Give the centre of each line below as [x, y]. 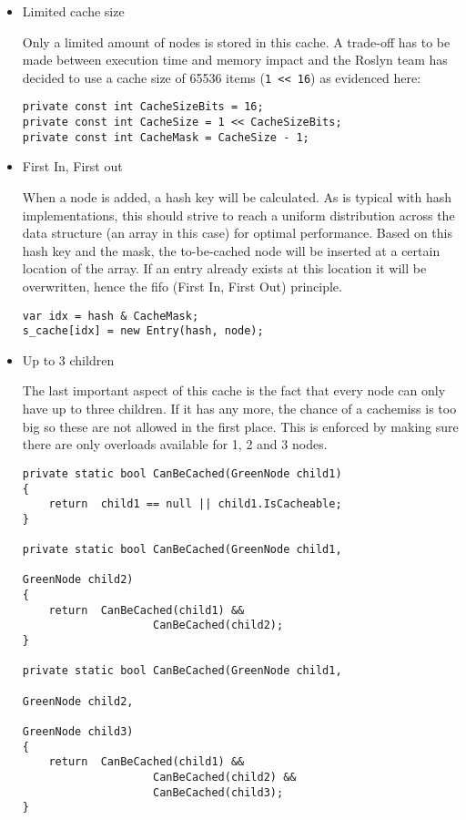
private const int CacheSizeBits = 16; [143, 107]
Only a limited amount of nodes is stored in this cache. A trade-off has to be [236, 41]
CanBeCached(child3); [218, 792]
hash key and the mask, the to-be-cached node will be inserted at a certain [231, 250]
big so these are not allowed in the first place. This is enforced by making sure [240, 426]
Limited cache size [73, 11]
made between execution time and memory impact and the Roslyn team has [235, 60]
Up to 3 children [68, 359]
